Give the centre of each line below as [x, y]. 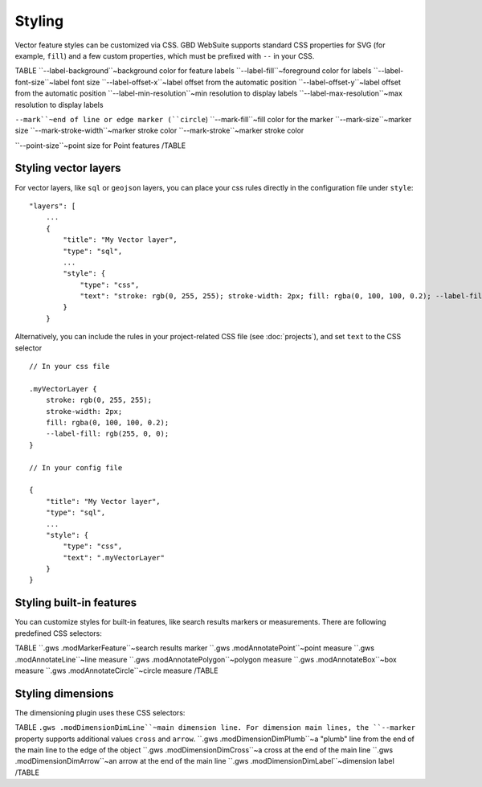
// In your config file [76, 467]
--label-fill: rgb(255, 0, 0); [107, 434]
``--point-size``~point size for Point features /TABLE [100, 146]
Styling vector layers [68, 168]
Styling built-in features [76, 603]
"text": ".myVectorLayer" [114, 557]
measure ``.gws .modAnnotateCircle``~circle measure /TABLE [116, 670]
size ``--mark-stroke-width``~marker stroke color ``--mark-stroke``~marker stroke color [159, 131]
